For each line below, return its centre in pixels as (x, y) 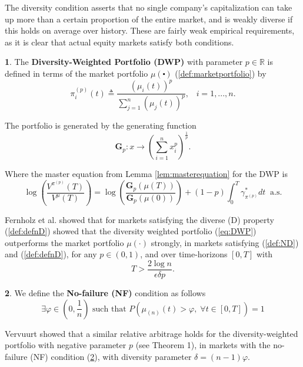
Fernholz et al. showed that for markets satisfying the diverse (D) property (139, 219)
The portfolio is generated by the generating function (101, 125)
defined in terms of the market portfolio (76, 73)
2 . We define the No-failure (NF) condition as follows (105, 293)
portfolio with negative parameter (66, 345)
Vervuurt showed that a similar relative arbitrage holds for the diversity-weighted (151, 333)
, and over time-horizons (184, 254)
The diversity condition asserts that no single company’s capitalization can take (149, 7)
